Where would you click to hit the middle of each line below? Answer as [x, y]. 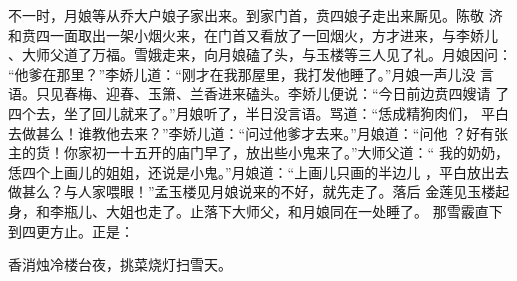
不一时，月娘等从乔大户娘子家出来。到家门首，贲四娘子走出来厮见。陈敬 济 [255, 15]
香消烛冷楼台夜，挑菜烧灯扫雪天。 [120, 264]
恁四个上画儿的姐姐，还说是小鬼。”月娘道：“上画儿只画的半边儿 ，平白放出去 [258, 171]
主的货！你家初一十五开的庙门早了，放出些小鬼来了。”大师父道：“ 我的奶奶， [258, 152]
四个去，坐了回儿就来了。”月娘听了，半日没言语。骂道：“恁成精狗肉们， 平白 [258, 112]
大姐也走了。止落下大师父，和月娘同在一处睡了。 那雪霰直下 [304, 210]
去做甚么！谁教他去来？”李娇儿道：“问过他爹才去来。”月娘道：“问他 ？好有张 [258, 132]
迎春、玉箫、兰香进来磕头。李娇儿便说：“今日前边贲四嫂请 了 [307, 93]
